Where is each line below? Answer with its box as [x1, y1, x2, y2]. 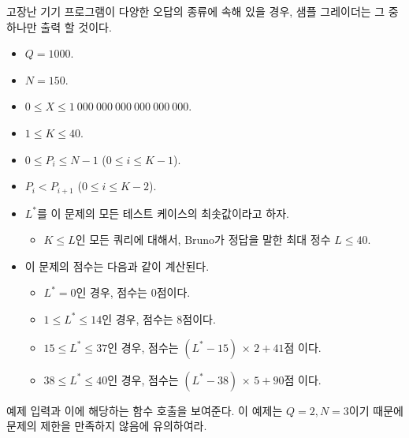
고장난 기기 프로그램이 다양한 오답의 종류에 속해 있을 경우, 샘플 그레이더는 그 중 [6, 3, 399, 19]
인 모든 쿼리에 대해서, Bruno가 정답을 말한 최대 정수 [75, 231, 331, 248]
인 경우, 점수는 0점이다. [76, 284, 191, 301]
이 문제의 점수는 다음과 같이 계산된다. [24, 257, 210, 274]
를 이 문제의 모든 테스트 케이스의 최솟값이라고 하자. [37, 204, 289, 221]
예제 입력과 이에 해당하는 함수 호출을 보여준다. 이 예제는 [6, 402, 283, 418]
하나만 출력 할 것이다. [6, 18, 112, 35]
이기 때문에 [348, 402, 403, 418]
